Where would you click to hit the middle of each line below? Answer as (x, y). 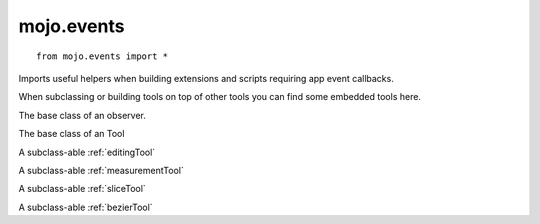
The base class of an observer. (82, 115)
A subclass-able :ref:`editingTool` (87, 152)
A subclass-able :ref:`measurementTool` (101, 170)
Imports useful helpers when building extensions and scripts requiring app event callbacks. (206, 78)
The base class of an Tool (71, 134)
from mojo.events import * (102, 56)
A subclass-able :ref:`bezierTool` (86, 207)
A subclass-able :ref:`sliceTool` (82, 189)
